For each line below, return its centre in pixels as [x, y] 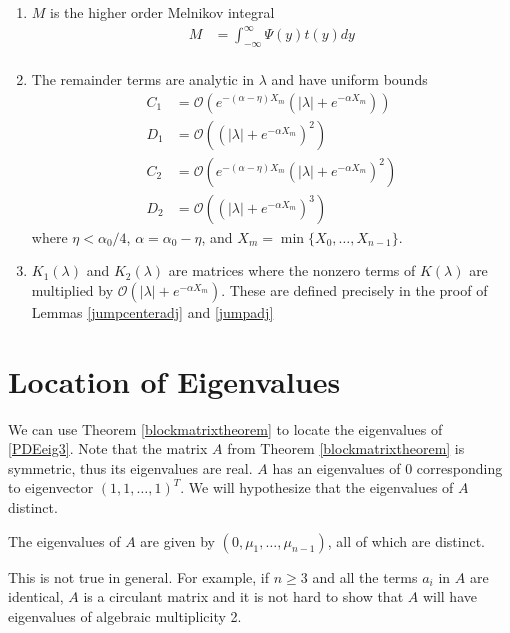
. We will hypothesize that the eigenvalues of [317, 487]
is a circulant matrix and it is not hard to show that [243, 596]
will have [449, 596]
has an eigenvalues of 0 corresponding [387, 467]
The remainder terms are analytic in [143, 78]
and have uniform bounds [349, 78]
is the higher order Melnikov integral [162, 12]
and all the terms [365, 576]
